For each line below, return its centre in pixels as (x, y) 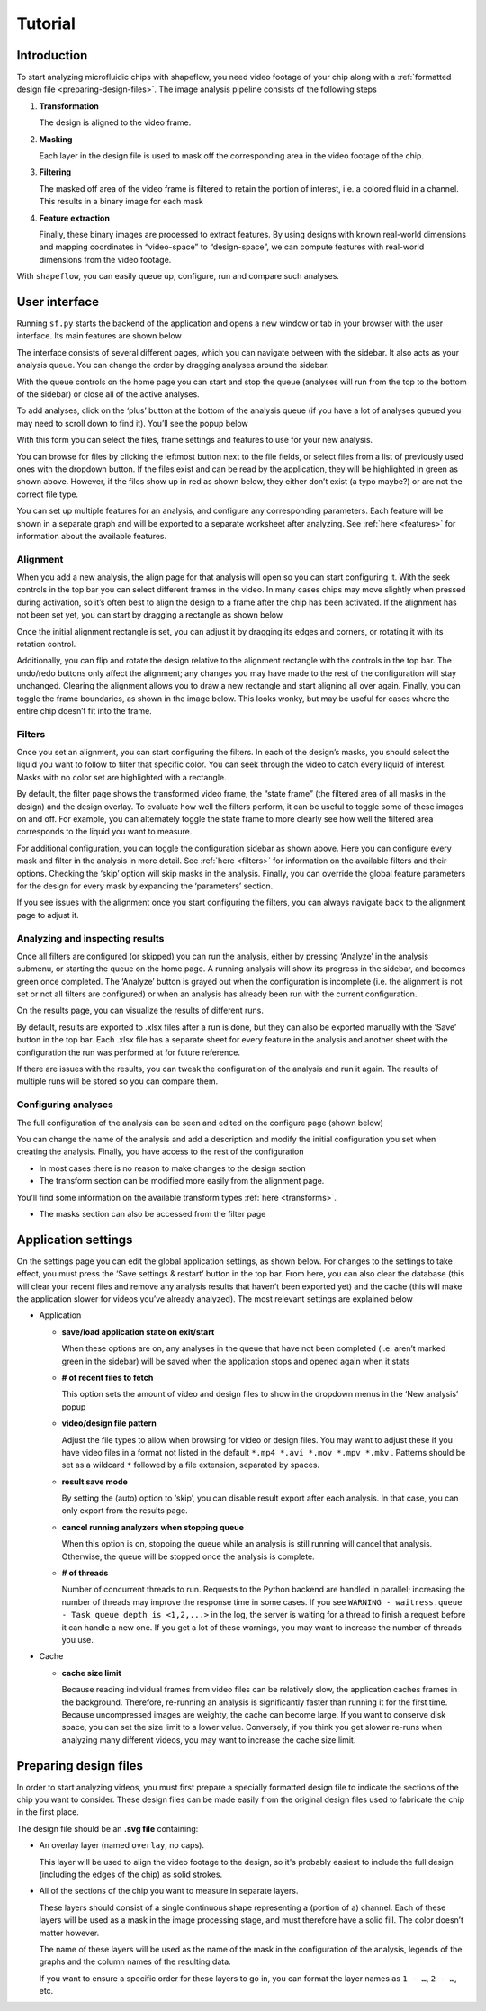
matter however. (69, 1933)
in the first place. (48, 1812)
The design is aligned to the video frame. (115, 122)
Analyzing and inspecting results (90, 938)
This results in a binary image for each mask (121, 202)
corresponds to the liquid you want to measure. (104, 832)
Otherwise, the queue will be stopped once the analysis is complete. (188, 1556)
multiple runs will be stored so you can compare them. (117, 1081)
